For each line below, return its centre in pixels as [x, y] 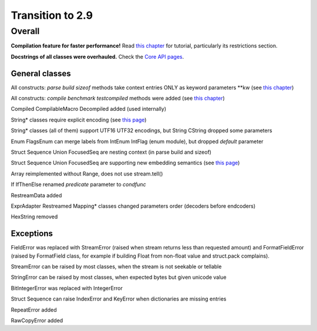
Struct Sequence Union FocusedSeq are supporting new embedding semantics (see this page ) [125, 163]
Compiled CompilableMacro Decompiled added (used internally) [89, 109]
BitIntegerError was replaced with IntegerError [67, 288]
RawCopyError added [37, 320]
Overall [25, 31]
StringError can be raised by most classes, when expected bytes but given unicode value [119, 277]
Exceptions [32, 234]
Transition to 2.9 [52, 15]
